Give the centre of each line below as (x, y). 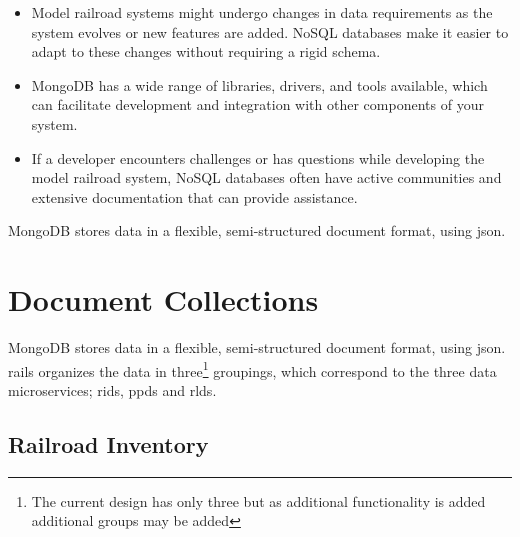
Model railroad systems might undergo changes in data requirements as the (262, 12)
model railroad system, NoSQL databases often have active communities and (266, 177)
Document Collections (163, 299)
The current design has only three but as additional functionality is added (258, 500)
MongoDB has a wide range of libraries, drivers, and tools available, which (259, 84)
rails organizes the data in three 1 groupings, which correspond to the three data (252, 369)
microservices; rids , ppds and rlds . (112, 389)
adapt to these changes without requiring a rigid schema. (206, 51)
